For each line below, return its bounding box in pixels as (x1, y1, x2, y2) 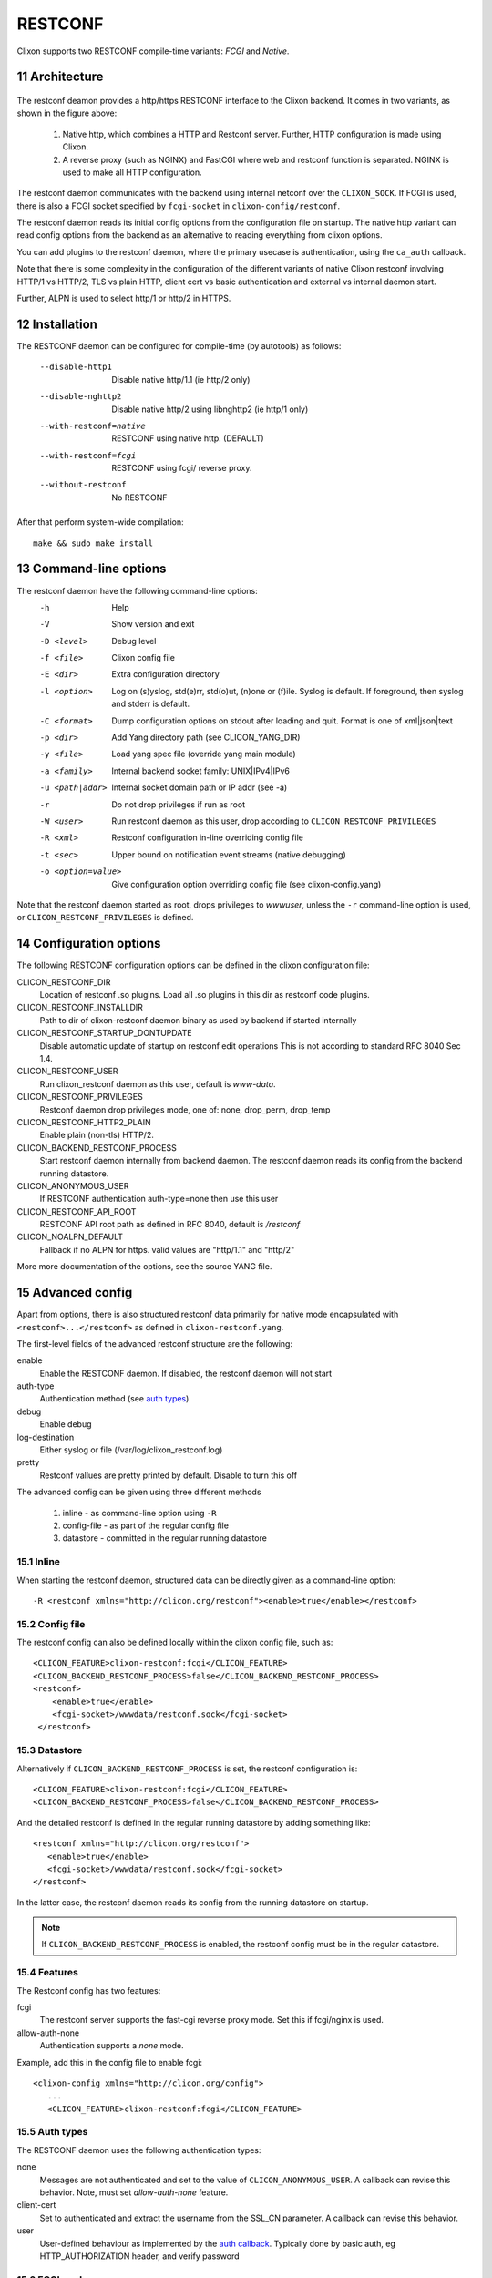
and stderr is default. (111, 698, 190, 710)
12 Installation (16, 316, 97, 332)
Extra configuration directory (111, 669, 220, 680)
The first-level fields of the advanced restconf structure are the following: (16, 1338, 293, 1349)
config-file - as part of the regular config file (62, 1520, 230, 1531)
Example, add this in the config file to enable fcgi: (16, 2057, 203, 2068)
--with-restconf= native (39, 420, 146, 431)
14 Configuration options (16, 936, 161, 951)
